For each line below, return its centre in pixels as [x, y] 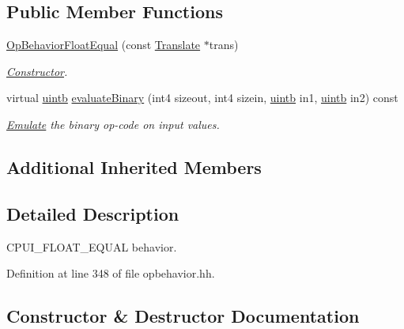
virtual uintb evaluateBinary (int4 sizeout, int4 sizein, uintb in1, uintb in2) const [202, 98]
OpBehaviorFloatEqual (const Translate [104, 45]
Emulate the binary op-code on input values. [113, 124]
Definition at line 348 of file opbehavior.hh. [111, 273]
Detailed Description [93, 213]
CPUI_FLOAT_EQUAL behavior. [92, 246]
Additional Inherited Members [134, 166]
